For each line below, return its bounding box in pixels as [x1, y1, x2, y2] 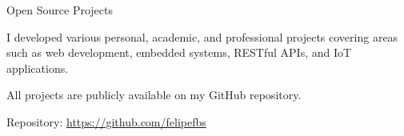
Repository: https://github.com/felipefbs [6, 113, 206, 130]
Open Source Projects [6, 2, 113, 18]
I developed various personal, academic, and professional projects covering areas [6, 28, 398, 45]
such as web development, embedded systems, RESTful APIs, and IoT [6, 44, 352, 61]
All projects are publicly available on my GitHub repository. [6, 86, 302, 103]
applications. [6, 59, 69, 76]
